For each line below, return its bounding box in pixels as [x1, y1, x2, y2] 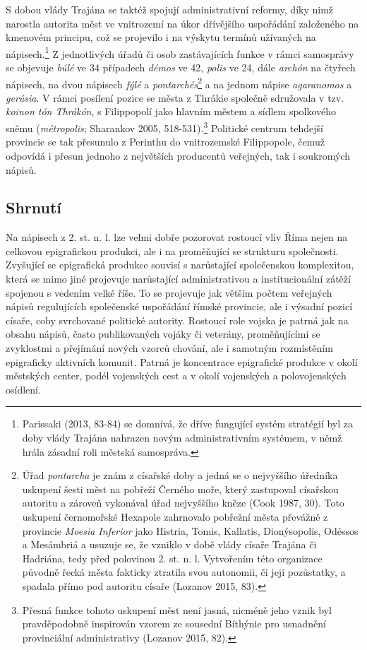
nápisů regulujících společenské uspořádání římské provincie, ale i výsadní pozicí [6, 299, 353, 314]
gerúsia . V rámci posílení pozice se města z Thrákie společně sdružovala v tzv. [6, 90, 344, 105]
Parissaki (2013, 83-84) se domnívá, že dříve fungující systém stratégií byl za [22, 416, 353, 431]
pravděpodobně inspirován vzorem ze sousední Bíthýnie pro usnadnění [22, 616, 326, 631]
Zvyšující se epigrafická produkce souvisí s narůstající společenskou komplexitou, [6, 257, 354, 272]
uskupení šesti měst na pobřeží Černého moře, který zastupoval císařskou [22, 481, 339, 496]
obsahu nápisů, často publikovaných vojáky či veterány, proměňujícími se [6, 326, 320, 341]
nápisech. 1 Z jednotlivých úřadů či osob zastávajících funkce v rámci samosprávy [6, 44, 354, 61]
